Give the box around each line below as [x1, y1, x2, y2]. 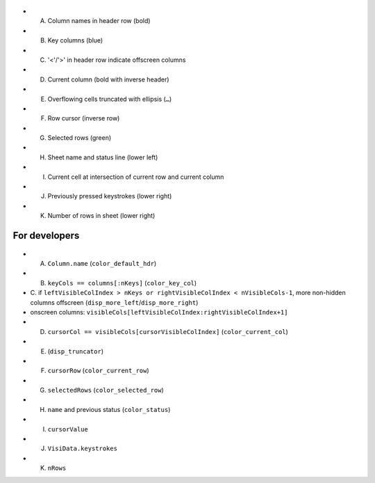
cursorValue [47, 425, 88, 433]
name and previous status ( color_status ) [47, 405, 171, 413]
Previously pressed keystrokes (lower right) [47, 192, 172, 200]
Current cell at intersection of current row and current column [47, 173, 224, 181]
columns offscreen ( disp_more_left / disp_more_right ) [30, 298, 199, 306]
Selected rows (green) [47, 134, 112, 142]
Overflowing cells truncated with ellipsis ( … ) [47, 95, 172, 103]
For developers [12, 230, 80, 241]
